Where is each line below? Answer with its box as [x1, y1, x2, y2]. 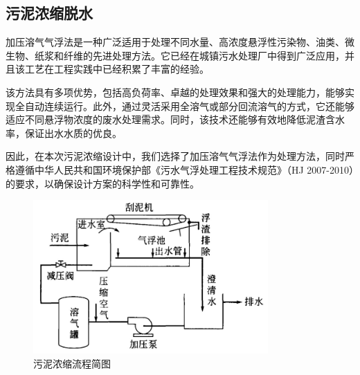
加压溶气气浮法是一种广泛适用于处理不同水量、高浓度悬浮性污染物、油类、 [6, 35, 345, 49]
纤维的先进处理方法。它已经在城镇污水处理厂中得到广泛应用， [63, 48, 345, 62]
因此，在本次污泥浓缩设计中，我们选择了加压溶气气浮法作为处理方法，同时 [6, 149, 345, 163]
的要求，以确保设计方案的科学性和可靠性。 [6, 176, 199, 190]
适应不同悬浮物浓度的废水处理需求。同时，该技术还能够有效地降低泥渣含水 [6, 112, 345, 127]
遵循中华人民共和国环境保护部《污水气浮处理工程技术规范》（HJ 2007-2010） [15, 162, 354, 176]
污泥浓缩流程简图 [33, 356, 111, 370]
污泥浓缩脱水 [6, 2, 93, 24]
